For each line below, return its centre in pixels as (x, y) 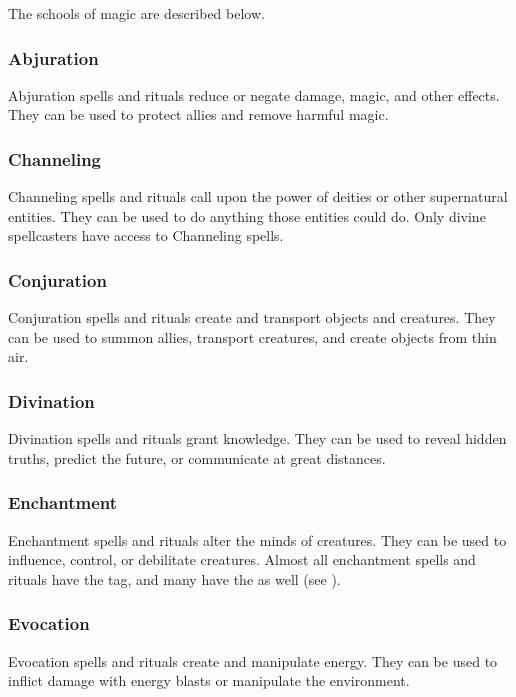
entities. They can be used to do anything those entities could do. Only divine (247, 215)
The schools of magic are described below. (136, 13)
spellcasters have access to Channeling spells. (146, 235)
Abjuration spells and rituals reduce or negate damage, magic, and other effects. (254, 94)
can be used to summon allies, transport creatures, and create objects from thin (252, 336)
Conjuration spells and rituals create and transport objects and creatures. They (252, 317)
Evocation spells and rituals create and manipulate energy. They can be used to (253, 660)
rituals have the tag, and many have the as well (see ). (174, 578)
